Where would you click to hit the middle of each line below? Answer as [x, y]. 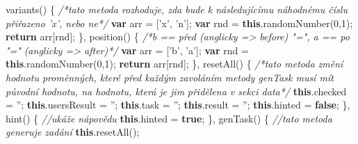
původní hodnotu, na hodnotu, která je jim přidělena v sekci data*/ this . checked [176, 91]
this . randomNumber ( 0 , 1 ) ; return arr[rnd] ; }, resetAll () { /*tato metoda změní [174, 64]
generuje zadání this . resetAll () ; [73, 132]
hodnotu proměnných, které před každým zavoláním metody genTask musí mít [170, 77]
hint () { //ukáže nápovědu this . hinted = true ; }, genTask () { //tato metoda [169, 118]
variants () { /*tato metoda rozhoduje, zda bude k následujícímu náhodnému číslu [177, 9]
